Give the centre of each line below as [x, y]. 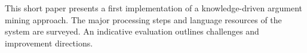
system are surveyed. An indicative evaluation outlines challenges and [132, 31]
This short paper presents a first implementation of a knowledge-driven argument [154, 8]
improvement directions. [49, 43]
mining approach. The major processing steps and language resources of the [143, 19]
